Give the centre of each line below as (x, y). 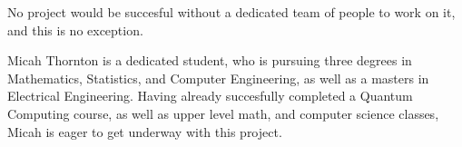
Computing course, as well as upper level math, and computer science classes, (223, 113)
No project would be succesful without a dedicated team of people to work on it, (231, 12)
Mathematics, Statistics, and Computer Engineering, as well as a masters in (218, 78)
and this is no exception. (75, 29)
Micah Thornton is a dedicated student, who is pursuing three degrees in (210, 60)
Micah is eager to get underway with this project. (145, 131)
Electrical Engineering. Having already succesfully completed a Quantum (210, 96)
